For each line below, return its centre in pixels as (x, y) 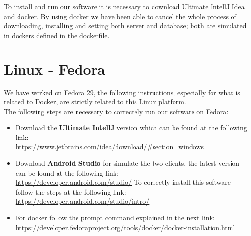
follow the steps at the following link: (71, 191)
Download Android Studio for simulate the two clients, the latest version (127, 163)
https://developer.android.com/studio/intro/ (82, 201)
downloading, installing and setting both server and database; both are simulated (125, 26)
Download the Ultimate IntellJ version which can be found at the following (131, 128)
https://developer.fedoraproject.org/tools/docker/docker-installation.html (125, 227)
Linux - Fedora (55, 69)
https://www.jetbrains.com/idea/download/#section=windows (109, 147)
